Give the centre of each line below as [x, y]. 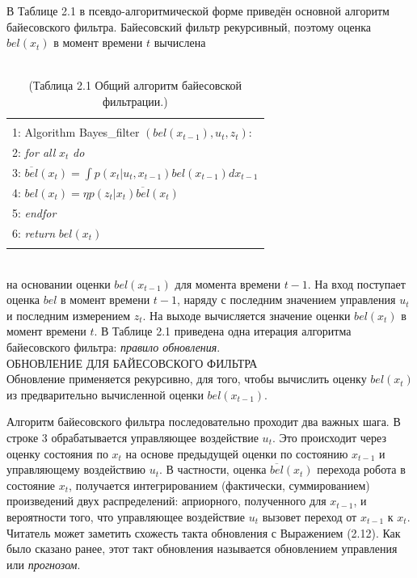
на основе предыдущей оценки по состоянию [237, 453]
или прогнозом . [44, 564]
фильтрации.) [135, 101]
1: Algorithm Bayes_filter [76, 132]
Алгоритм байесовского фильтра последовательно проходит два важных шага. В [204, 422]
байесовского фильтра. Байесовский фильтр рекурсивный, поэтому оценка [189, 26]
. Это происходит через [329, 437]
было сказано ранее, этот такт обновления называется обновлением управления [202, 548]
